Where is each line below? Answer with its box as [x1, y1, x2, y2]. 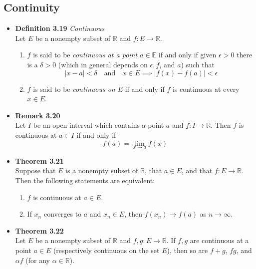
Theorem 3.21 [15, 155, 64, 166]
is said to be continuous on [33, 83, 115, 94]
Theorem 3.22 [15, 225, 64, 236]
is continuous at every [172, 83, 240, 94]
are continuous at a [190, 235, 249, 246]
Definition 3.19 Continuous [15, 23, 105, 33]
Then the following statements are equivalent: [15, 175, 155, 185]
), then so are [167, 245, 208, 255]
